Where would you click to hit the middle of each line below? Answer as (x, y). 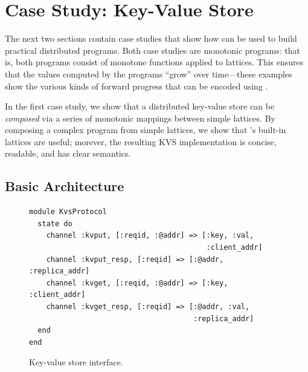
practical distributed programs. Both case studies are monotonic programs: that (152, 50)
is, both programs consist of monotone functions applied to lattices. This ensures (154, 62)
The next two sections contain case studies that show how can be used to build (151, 38)
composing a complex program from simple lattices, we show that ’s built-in (146, 130)
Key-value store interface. (76, 362)
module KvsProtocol (68, 212)
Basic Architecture (65, 186)
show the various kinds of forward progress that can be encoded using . (136, 86)
